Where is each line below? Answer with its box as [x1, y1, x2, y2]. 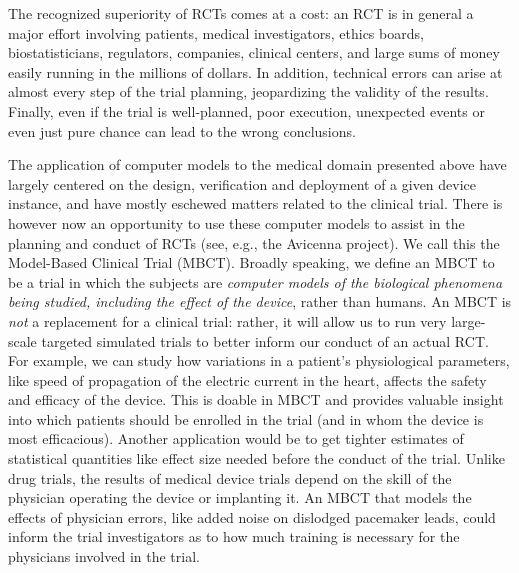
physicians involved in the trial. [8, 546, 200, 567]
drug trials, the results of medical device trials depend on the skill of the [8, 467, 452, 488]
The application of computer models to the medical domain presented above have [8, 154, 507, 175]
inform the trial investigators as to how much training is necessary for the [8, 526, 460, 547]
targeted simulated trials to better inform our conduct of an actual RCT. [41, 330, 489, 351]
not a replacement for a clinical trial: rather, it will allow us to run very [8, 310, 447, 331]
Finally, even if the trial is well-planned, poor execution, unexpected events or [8, 100, 485, 121]
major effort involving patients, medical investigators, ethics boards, [8, 22, 424, 43]
